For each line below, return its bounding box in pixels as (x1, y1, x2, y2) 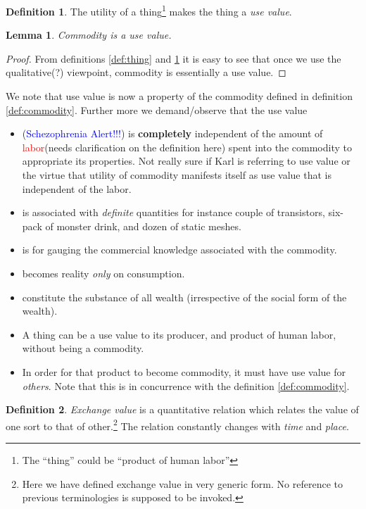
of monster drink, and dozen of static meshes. (45, 218, 241, 233)
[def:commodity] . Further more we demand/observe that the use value (6, 102, 308, 117)
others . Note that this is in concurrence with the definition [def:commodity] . (22, 378, 350, 393)
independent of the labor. (22, 181, 132, 196)
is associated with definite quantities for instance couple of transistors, (22, 205, 325, 220)
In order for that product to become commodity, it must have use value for (22, 364, 346, 379)
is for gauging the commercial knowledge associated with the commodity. (22, 242, 337, 257)
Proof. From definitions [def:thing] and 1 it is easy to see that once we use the (6, 51, 341, 65)
